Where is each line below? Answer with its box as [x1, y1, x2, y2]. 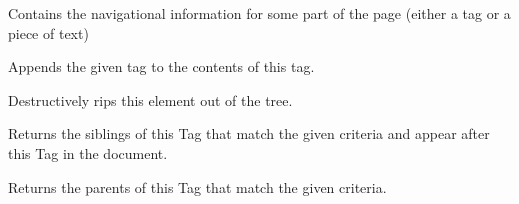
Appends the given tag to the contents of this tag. [8, 56, 315, 77]
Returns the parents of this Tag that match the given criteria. [8, 176, 387, 197]
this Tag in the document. [8, 142, 168, 163]
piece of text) [8, 22, 89, 43]
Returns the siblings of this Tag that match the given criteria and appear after [8, 123, 490, 144]
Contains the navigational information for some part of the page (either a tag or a [8, 3, 511, 23]
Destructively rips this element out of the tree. [8, 89, 293, 110]
